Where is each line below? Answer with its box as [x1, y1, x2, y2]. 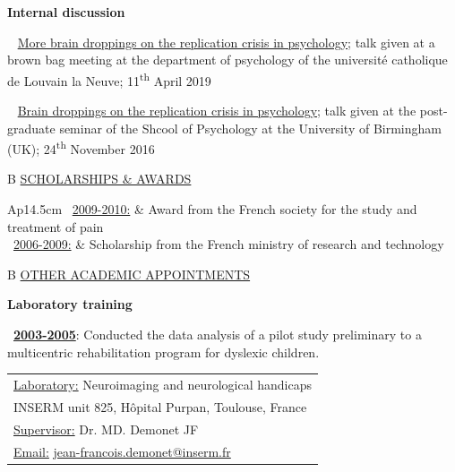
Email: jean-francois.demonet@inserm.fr [13, 442, 231, 460]
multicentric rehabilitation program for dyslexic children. [7, 342, 320, 361]
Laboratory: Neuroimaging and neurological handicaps [13, 374, 312, 393]
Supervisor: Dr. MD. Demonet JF [13, 419, 199, 438]
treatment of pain [7, 217, 104, 236]
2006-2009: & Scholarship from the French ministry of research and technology [13, 235, 444, 253]
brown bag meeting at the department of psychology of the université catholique [7, 50, 448, 69]
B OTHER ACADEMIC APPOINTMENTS [7, 264, 251, 283]
